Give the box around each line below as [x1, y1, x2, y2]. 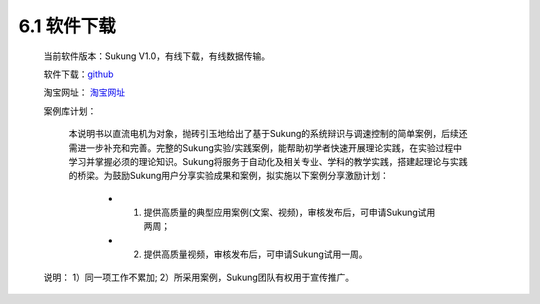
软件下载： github [43, 68, 114, 80]
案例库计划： [43, 105, 97, 117]
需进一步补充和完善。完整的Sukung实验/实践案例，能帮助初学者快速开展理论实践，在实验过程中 [68, 141, 463, 154]
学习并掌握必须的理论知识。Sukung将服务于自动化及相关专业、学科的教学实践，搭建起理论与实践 [68, 155, 469, 167]
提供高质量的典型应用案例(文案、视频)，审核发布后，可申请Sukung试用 [143, 206, 436, 219]
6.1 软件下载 [18, 15, 116, 37]
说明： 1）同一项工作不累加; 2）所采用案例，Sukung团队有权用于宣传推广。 [43, 271, 355, 283]
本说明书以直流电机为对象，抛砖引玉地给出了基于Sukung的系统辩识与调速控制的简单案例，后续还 [68, 128, 469, 140]
